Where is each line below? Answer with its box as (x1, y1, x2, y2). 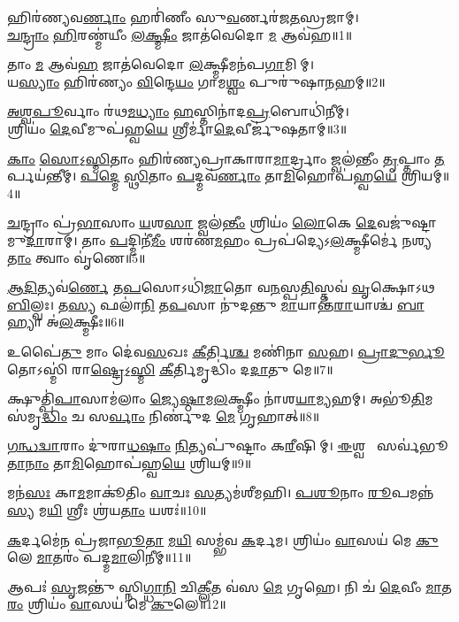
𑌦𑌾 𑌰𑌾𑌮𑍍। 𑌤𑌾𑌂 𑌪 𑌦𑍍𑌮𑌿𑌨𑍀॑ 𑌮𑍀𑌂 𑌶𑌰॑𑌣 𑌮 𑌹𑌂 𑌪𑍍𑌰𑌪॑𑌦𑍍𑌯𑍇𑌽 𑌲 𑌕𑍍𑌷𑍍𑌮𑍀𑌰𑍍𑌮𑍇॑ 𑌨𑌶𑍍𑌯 (26, 230, 432, 249)
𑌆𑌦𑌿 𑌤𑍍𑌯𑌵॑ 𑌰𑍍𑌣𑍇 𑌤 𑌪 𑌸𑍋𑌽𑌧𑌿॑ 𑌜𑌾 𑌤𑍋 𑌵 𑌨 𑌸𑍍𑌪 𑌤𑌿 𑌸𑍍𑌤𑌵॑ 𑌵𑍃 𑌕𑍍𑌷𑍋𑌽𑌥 (7, 278, 435, 296)
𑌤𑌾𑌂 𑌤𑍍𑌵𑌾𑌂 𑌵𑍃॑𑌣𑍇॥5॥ (7, 248, 146, 266)
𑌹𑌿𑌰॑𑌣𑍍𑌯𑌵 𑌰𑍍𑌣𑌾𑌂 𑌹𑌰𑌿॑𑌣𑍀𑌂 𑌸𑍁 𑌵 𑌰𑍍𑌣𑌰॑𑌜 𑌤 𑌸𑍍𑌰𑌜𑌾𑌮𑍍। (7, 8, 359, 26)
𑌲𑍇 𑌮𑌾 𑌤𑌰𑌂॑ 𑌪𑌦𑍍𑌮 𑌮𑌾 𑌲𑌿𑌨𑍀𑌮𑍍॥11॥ (7, 548, 192, 566)
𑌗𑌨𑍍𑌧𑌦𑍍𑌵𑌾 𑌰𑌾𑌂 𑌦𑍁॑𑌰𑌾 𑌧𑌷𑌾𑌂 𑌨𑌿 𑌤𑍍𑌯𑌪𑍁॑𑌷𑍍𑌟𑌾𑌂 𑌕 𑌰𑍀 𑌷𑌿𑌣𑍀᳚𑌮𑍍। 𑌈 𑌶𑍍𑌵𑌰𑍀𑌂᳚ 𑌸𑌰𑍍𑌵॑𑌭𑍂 (7, 436, 448, 455)
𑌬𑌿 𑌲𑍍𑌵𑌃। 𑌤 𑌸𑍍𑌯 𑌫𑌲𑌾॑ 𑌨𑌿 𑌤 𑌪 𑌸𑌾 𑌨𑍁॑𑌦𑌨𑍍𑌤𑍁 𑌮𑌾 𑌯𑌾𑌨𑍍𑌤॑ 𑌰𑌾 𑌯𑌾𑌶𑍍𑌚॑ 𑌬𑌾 (7, 295, 425, 313)
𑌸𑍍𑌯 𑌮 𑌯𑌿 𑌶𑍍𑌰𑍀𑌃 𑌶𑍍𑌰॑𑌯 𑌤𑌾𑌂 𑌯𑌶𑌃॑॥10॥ (7, 501, 207, 519)
